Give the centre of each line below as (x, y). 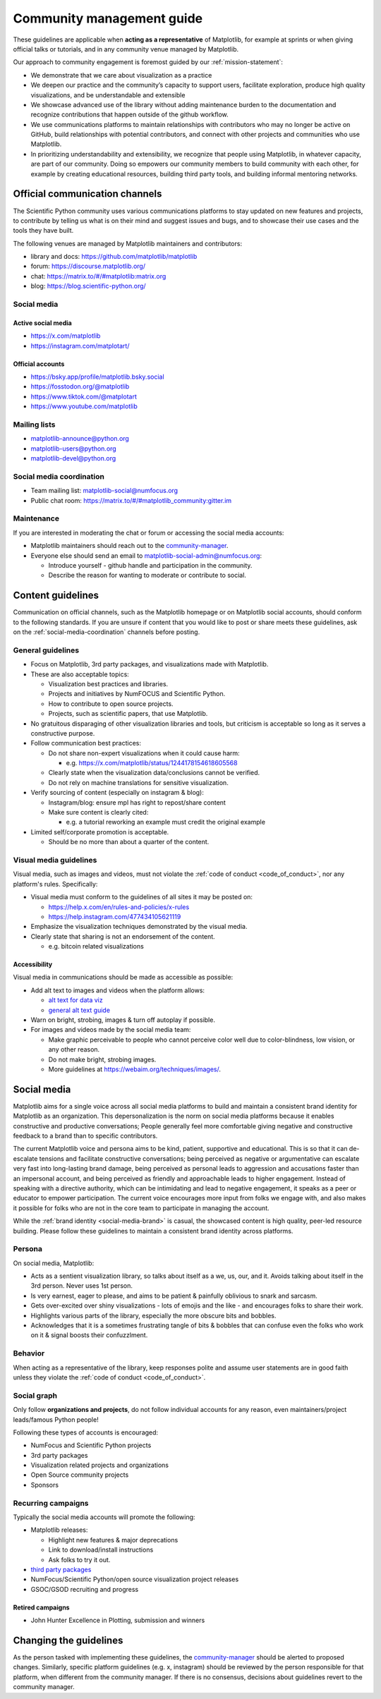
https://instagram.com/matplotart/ (80, 346)
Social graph (35, 1395)
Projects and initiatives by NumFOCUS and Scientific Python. (137, 694)
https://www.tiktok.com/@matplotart (84, 396)
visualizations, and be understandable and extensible (108, 95)
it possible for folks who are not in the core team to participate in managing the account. (141, 1208)
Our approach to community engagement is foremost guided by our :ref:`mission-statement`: (148, 62)
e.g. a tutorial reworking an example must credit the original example (166, 822)
